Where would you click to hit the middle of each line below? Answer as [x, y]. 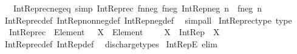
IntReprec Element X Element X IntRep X [114, 32]
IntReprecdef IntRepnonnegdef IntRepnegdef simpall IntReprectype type [148, 20]
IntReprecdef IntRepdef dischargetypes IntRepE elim [111, 43]
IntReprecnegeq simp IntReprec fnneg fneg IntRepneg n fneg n [138, 8]
